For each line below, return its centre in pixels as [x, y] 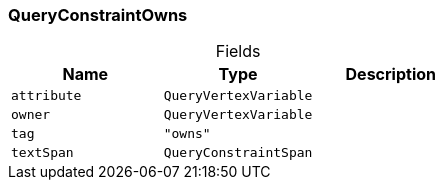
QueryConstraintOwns [98, 15]
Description [390, 74]
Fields [238, 51]
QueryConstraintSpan [238, 153]
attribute [46, 96]
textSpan [42, 153]
